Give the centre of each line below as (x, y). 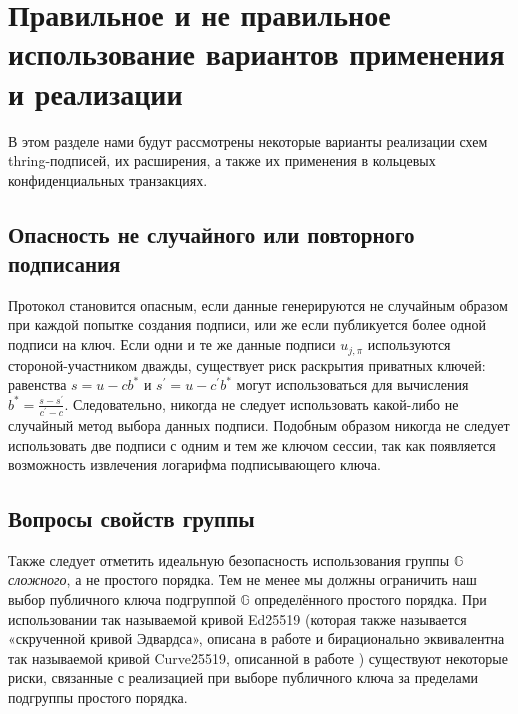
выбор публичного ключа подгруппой (122, 599)
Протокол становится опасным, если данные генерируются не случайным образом (258, 304)
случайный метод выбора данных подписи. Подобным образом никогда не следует (259, 424)
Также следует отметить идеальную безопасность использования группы (229, 559)
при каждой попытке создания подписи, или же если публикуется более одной (247, 324)
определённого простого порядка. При (370, 599)
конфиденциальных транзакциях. (108, 179)
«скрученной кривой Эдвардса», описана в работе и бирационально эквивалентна (256, 638)
